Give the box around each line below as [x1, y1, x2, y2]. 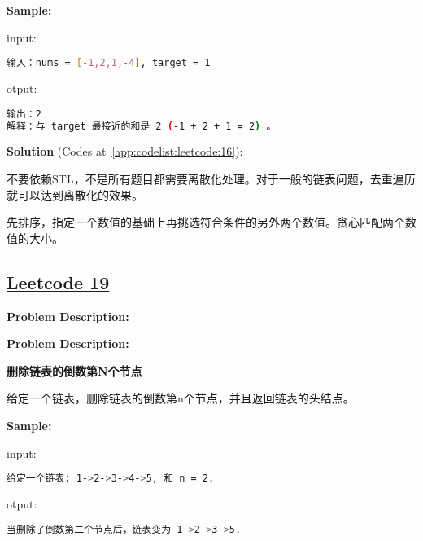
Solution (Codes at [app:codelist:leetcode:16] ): [7, 143, 243, 160]
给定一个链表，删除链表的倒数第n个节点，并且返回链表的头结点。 [7, 389, 355, 407]
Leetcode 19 [7, 269, 110, 294]
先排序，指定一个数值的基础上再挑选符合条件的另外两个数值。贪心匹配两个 [7, 213, 405, 231]
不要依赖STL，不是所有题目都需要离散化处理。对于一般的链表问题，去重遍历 [7, 170, 416, 187]
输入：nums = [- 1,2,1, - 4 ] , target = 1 [7, 57, 211, 69]
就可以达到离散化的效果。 [7, 186, 143, 203]
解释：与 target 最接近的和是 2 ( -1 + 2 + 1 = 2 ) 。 [7, 120, 277, 132]
